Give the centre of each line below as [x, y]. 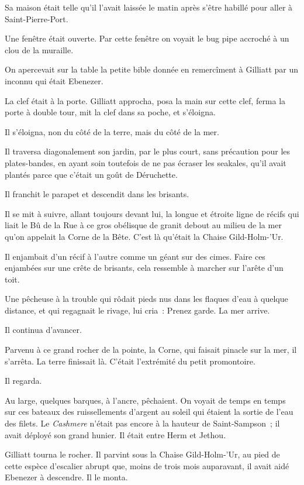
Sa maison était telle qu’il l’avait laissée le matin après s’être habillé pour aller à [149, 7]
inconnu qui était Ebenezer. [54, 80]
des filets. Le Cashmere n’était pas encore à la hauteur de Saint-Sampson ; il [142, 423]
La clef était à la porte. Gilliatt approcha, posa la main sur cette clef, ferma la [145, 100]
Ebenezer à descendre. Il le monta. [66, 477]
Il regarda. [23, 381]
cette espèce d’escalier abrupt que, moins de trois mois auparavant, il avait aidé [147, 465]
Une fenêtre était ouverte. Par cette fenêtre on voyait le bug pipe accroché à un [147, 38]
